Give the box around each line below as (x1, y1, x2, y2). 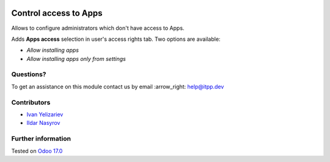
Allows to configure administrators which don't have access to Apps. (11, 24, 185, 32)
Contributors (11, 98, 51, 107)
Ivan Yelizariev (26, 110, 64, 118)
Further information (11, 135, 71, 143)
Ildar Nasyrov (26, 119, 61, 127)
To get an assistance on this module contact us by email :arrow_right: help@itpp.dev (11, 83, 224, 90)
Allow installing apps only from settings (26, 55, 127, 62)
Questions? (11, 70, 46, 79)
